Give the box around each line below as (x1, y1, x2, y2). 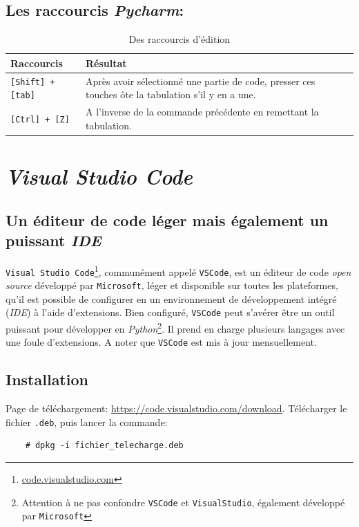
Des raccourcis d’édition (128, 32, 231, 46)
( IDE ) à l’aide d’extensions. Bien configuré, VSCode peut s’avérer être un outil (6, 305, 335, 320)
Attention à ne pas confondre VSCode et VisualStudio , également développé (21, 494, 345, 509)
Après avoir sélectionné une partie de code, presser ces (86, 73, 316, 88)
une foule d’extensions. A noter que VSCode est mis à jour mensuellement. (6, 335, 317, 349)
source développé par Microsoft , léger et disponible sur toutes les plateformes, (6, 278, 338, 293)
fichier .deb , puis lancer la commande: (6, 414, 168, 429)
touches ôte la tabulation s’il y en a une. (86, 87, 256, 102)
